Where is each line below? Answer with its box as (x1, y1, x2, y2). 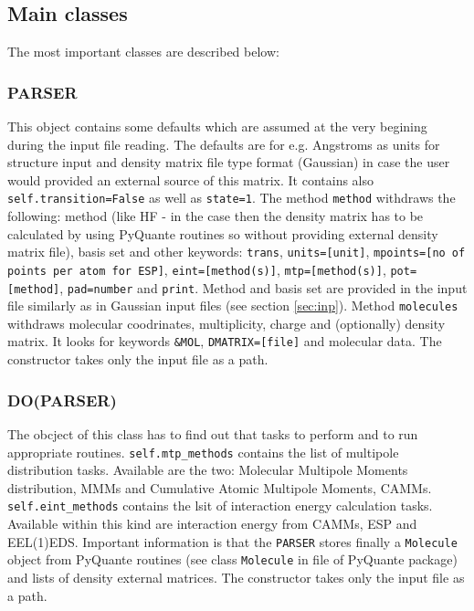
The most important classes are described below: (7, 42, 279, 61)
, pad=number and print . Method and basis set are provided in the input (59, 278, 468, 297)
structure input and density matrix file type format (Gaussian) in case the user (7, 153, 450, 172)
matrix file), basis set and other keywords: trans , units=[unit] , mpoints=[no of (7, 242, 466, 261)
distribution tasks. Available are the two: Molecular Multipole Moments (7, 460, 408, 479)
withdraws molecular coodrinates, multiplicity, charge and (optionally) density (7, 313, 446, 332)
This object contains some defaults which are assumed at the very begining (7, 117, 427, 136)
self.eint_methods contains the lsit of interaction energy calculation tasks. (7, 496, 433, 515)
